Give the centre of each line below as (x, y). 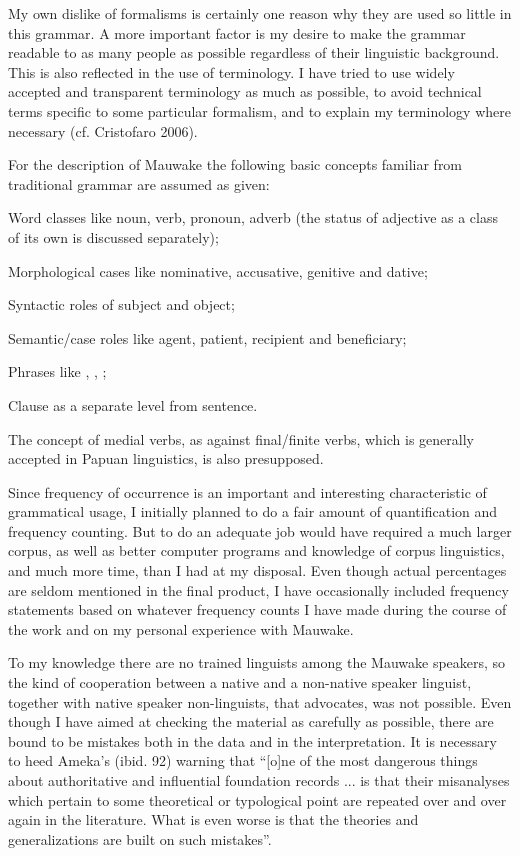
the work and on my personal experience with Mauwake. (181, 628)
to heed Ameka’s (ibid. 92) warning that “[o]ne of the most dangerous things (243, 760)
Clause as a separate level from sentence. (133, 404)
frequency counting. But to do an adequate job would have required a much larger (260, 530)
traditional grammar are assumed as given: (139, 183)
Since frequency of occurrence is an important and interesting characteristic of (247, 491)
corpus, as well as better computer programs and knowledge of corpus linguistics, (256, 550)
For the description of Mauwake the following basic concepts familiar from (235, 164)
